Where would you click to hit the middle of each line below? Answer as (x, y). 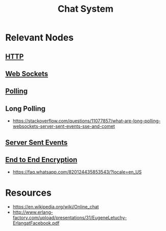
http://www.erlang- (33, 212)
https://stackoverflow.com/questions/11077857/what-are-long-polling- (87, 121)
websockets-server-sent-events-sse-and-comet (64, 126)
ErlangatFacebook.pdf (36, 223)
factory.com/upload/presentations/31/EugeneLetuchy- (70, 218)
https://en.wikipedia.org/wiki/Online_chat (56, 207)
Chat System (86, 9)
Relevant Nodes (39, 38)
